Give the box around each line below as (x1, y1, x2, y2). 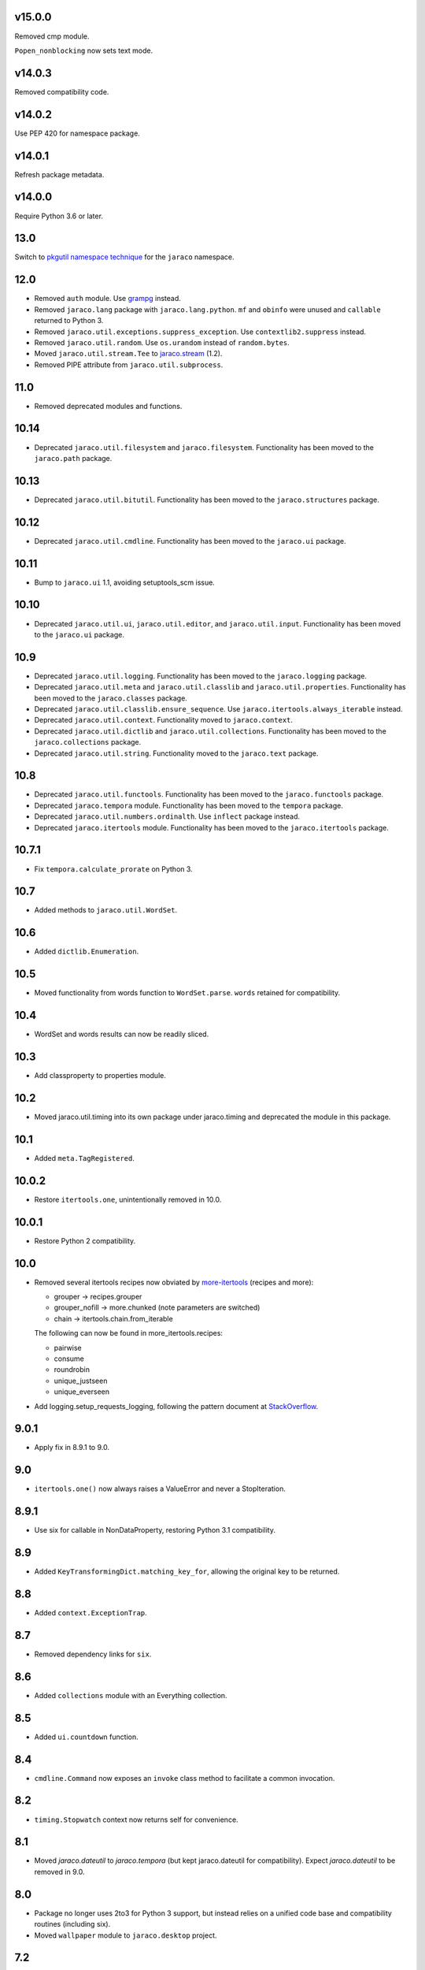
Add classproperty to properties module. (34, 1071, 167, 1080)
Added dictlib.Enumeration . (34, 946, 139, 957)
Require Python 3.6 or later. (14, 211, 104, 221)
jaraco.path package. (34, 453, 113, 463)
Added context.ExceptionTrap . (34, 1608, 147, 1618)
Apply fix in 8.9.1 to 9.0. (34, 1443, 110, 1452)
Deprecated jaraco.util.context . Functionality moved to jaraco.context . (34, 716, 294, 725)
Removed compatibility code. (14, 87, 109, 96)
